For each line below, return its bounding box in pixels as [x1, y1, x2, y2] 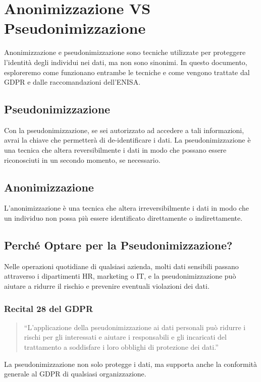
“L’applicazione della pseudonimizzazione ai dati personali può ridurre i [24, 322, 246, 332]
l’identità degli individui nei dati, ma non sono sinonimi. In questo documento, [4, 56, 247, 67]
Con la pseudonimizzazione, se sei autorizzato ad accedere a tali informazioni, [4, 124, 244, 135]
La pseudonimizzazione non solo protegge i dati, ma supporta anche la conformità [4, 358, 257, 369]
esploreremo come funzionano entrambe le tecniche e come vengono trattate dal [4, 67, 250, 77]
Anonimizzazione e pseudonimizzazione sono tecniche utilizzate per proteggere [4, 47, 246, 57]
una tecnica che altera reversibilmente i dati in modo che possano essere [4, 145, 227, 155]
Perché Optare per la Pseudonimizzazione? [4, 237, 233, 253]
